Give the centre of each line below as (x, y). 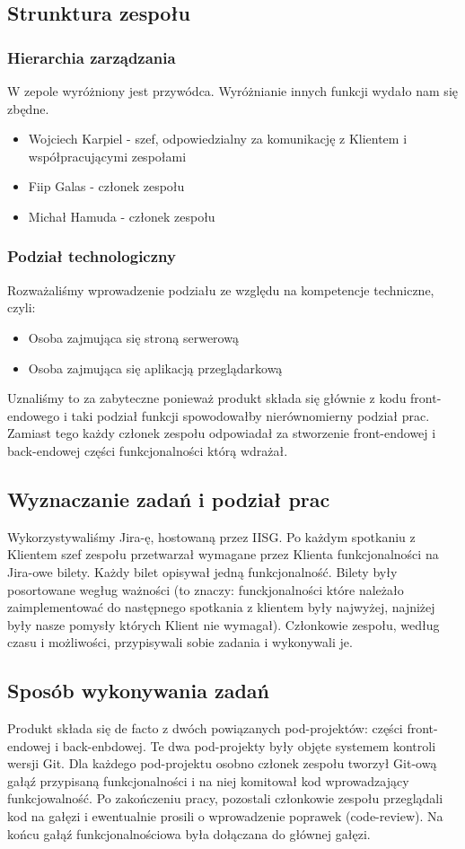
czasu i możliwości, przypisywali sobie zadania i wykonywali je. (180, 642)
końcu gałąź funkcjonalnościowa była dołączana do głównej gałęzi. (189, 833)
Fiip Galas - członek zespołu (106, 186)
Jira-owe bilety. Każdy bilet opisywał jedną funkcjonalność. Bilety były (202, 571)
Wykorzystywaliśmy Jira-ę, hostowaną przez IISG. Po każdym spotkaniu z (211, 536)
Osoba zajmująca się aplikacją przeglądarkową (155, 368)
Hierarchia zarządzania (92, 57)
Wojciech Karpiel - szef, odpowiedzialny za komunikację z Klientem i (218, 139)
